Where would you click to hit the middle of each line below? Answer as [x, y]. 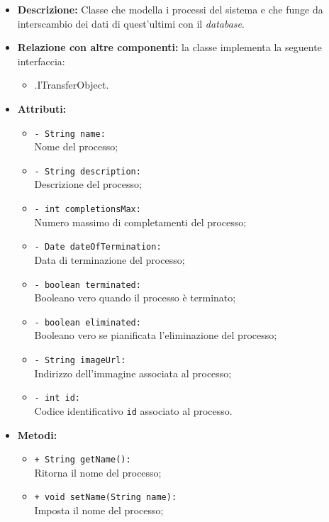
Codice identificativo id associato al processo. [133, 410]
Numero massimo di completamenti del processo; [140, 222]
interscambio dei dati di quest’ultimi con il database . [131, 23]
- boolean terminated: [88, 285]
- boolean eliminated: [88, 322]
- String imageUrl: [80, 361]
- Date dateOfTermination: [98, 247]
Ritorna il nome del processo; [98, 472]
